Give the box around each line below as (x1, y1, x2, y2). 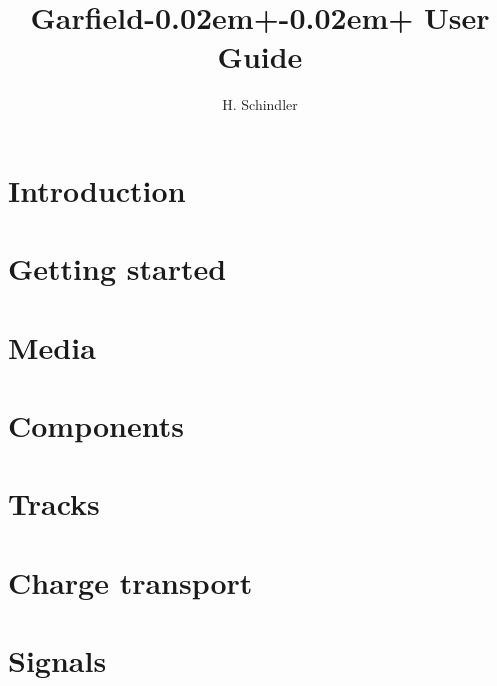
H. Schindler (222, 94, 298, 115)
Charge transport (8, 561, 253, 602)
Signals (8, 640, 107, 681)
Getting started (8, 248, 227, 289)
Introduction (8, 169, 186, 210)
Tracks (8, 483, 100, 524)
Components (8, 405, 184, 446)
